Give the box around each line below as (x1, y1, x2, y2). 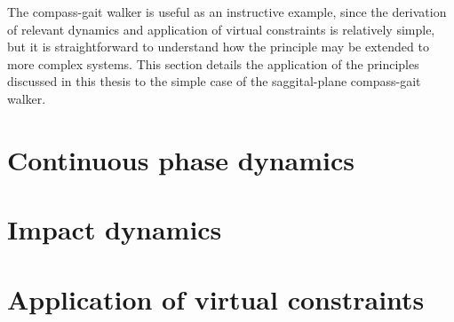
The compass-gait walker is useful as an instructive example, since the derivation (7, 3, 447, 20)
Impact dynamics (7, 211, 222, 247)
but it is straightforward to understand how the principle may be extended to (7, 37, 429, 56)
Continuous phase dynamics (7, 141, 354, 177)
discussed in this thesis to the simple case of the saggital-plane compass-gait (7, 72, 421, 90)
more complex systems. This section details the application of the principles (7, 54, 419, 73)
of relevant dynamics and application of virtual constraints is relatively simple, (7, 20, 435, 38)
